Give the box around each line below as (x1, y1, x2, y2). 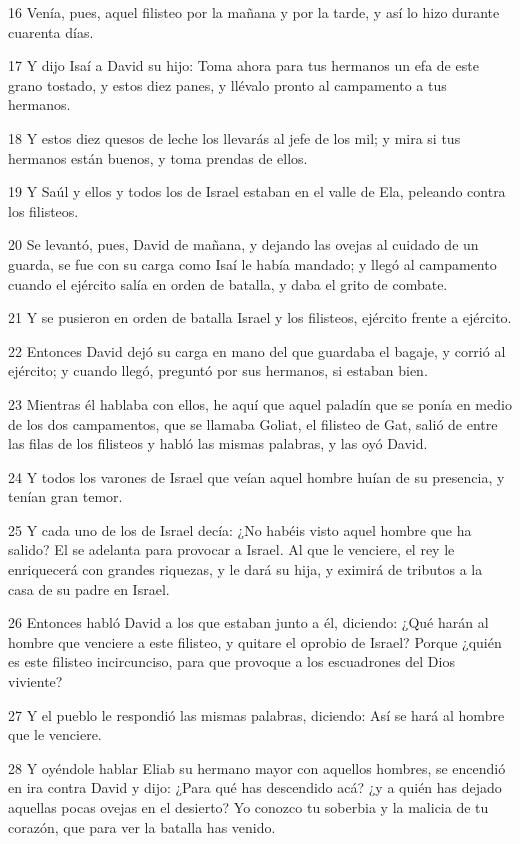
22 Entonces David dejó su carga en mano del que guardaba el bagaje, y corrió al (8, 340, 506, 361)
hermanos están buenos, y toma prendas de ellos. (8, 147, 308, 168)
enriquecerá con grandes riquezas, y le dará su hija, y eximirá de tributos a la (8, 559, 483, 580)
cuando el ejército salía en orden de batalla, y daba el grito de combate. (8, 273, 448, 294)
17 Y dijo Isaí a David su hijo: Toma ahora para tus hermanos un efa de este (8, 55, 479, 76)
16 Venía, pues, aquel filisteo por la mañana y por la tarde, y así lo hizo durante (8, 2, 500, 22)
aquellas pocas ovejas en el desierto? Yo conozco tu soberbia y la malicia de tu (8, 797, 489, 817)
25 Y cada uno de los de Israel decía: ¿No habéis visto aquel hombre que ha (8, 519, 472, 540)
